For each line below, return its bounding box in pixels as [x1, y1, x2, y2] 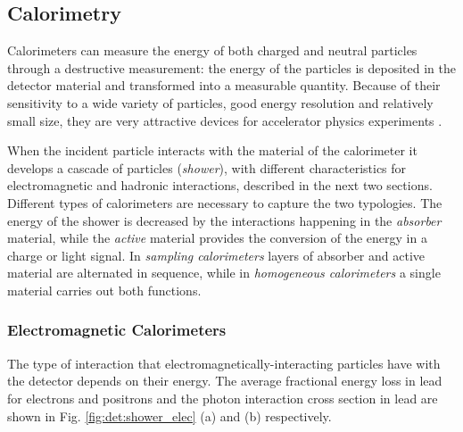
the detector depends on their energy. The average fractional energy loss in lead [7, 371, 442, 390]
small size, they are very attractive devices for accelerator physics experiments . [7, 111, 442, 129]
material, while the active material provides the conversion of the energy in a [7, 228, 427, 247]
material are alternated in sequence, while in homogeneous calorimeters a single [7, 263, 441, 282]
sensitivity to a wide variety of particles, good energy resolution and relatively [7, 93, 434, 112]
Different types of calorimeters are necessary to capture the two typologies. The [7, 193, 442, 212]
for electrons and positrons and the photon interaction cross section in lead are [7, 388, 438, 407]
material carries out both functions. [7, 280, 202, 299]
